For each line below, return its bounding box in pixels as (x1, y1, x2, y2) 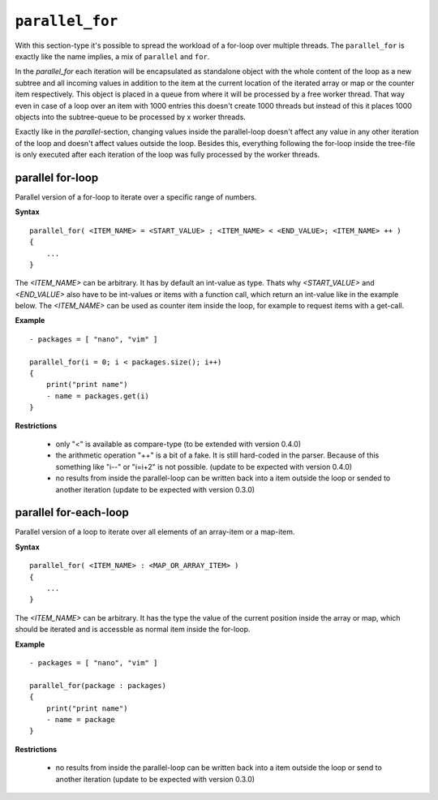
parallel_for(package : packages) (29, 681, 166, 690)
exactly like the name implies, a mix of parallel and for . (15, 51, 210, 61)
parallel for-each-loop (15, 505, 129, 519)
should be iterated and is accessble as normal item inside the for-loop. (15, 625, 251, 634)
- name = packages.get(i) (45, 391, 150, 401)
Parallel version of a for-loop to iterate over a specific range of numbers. (15, 191, 257, 202)
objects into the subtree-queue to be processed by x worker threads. (15, 112, 247, 122)
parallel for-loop (15, 170, 99, 184)
